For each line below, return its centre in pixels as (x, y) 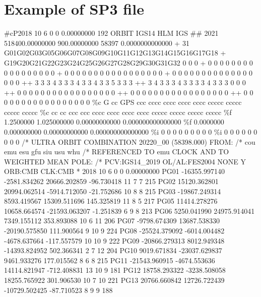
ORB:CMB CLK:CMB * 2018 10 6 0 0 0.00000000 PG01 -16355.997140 (114, 171)
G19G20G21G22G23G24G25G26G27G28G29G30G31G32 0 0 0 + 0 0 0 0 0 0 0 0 (128, 62)
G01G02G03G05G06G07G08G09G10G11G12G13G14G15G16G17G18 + (115, 53)
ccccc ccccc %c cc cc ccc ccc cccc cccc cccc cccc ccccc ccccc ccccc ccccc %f (118, 112)
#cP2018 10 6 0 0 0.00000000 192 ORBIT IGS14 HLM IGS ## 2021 (111, 33)
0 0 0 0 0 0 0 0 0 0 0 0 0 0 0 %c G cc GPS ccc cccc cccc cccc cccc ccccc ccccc (123, 102)
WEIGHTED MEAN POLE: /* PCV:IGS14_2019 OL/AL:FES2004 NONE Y (125, 161)
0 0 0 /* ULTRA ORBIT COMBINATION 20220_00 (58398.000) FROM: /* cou (130, 141)
